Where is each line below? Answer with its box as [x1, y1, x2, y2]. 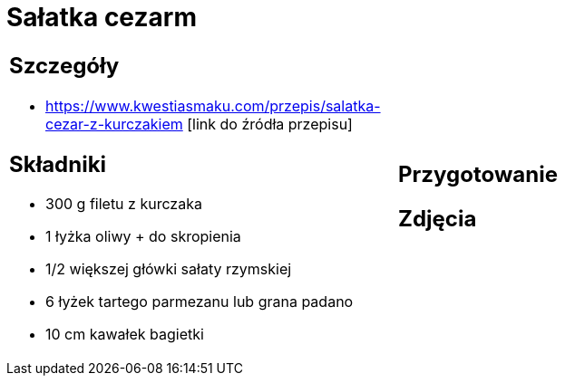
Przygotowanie [398, 160, 558, 187]
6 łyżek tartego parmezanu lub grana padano [45, 292, 354, 311]
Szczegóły [9, 52, 120, 79]
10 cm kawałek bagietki [45, 325, 204, 344]
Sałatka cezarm [6, 2, 197, 33]
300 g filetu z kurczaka [45, 195, 202, 214]
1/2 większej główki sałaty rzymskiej [45, 260, 292, 279]
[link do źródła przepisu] [187, 114, 353, 133]
